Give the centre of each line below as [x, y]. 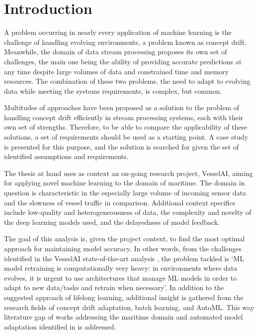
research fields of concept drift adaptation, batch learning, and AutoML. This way [129, 307]
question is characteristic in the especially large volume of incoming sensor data [125, 193]
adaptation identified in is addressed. [60, 326]
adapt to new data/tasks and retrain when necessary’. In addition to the [114, 287]
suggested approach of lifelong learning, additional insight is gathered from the [124, 297]
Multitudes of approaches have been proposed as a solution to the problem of [122, 107]
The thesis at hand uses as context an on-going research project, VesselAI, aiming [129, 173]
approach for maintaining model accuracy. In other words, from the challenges [123, 248]
